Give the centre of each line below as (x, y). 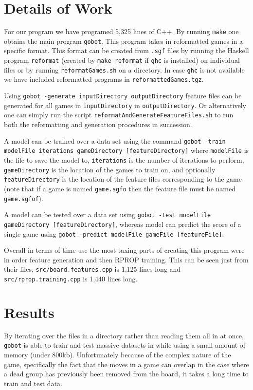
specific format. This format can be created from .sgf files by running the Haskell (126, 50)
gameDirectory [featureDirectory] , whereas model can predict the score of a (123, 224)
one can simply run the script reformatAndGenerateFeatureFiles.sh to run (119, 115)
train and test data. (33, 383)
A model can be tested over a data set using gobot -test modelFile (108, 214)
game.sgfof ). (24, 198)
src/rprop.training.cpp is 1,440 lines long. (71, 279)
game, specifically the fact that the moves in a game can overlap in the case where (126, 364)
